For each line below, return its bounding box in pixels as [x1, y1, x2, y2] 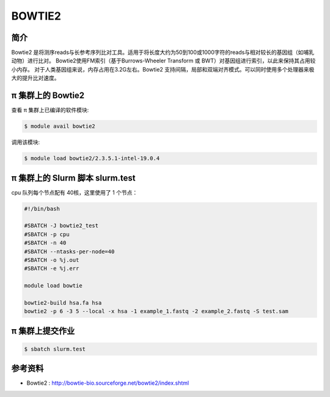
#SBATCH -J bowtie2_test [24, 222, 99, 229]
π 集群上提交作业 [11, 325, 75, 336]
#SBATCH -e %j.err [24, 265, 79, 272]
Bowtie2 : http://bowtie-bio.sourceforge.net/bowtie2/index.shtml [26, 379, 189, 387]
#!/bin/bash [24, 205, 61, 212]
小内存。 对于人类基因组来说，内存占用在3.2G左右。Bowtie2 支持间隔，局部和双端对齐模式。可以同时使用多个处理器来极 [11, 65, 315, 73]
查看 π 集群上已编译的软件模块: [11, 106, 89, 114]
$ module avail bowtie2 [24, 123, 96, 130]
